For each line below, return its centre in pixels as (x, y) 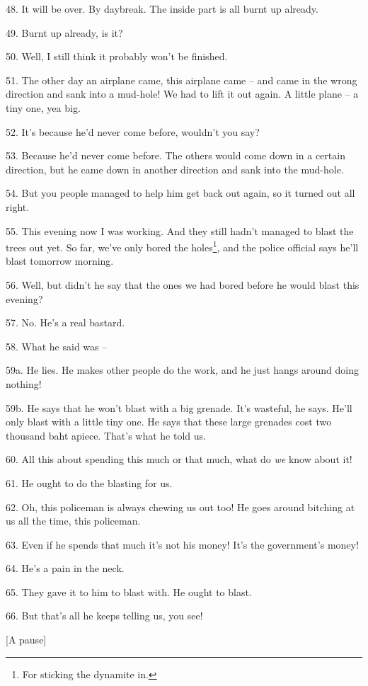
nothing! (24, 383)
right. (18, 206)
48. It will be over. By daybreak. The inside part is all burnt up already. (162, 8)
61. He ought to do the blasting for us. (89, 482)
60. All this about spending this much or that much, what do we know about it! (179, 459)
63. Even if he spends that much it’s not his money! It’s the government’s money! (182, 544)
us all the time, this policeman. (73, 521)
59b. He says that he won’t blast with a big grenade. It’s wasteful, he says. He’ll (179, 407)
